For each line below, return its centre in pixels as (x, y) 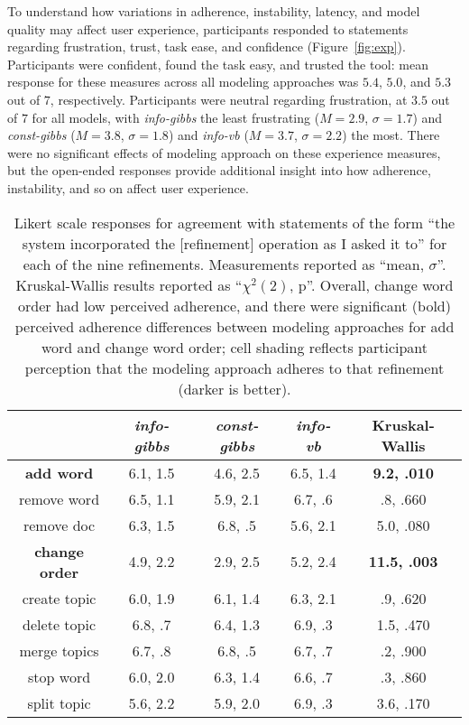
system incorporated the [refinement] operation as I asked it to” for (234, 243)
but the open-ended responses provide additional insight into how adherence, (219, 170)
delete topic (59, 624)
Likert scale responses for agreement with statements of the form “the (234, 222)
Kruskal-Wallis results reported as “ (129, 284)
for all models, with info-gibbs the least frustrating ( (176, 117)
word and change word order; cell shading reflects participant (234, 347)
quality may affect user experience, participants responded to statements (208, 28)
